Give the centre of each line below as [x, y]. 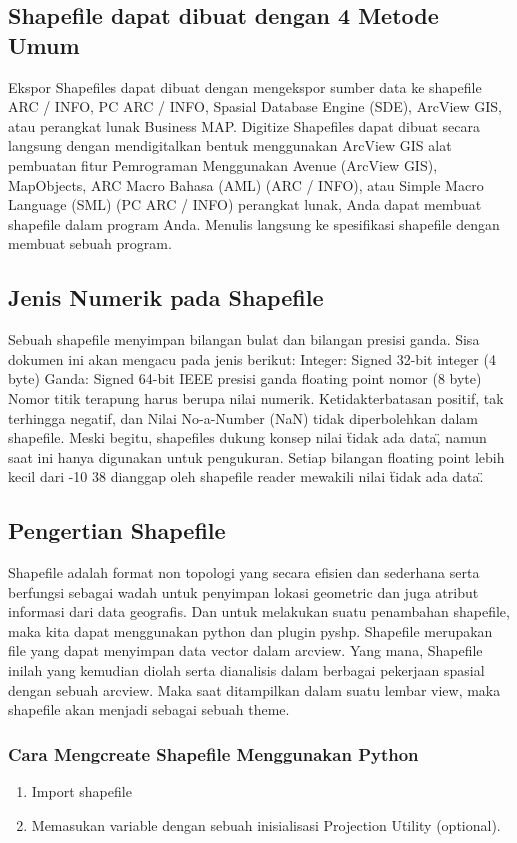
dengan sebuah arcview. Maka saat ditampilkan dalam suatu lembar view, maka [254, 689]
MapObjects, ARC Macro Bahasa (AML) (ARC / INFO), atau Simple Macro [246, 184]
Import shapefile [81, 791]
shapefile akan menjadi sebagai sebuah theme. [149, 709]
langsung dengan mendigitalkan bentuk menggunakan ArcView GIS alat [230, 145]
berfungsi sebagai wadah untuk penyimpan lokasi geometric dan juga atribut [243, 591]
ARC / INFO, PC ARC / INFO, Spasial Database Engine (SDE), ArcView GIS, [255, 106]
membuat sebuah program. [90, 243]
